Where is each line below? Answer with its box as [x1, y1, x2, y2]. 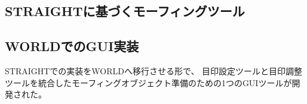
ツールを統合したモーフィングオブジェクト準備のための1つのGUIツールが [5, 76, 292, 89]
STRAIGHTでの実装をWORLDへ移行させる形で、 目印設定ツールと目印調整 [5, 64, 303, 77]
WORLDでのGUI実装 [5, 37, 139, 55]
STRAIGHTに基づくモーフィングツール [5, 2, 245, 20]
